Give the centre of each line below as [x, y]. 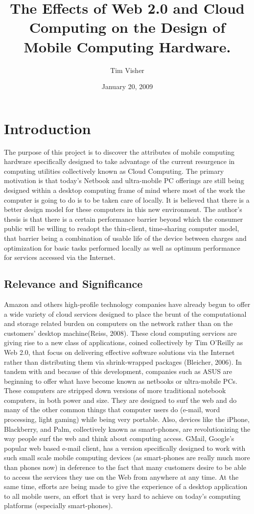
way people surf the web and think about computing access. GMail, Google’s [119, 438]
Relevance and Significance [73, 284]
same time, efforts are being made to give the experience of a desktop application [126, 486]
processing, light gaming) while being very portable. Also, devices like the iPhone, [127, 419]
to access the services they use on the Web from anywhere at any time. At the [121, 477]
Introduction [47, 128]
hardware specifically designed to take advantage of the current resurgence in [119, 161]
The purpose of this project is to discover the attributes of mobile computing [119, 152]
